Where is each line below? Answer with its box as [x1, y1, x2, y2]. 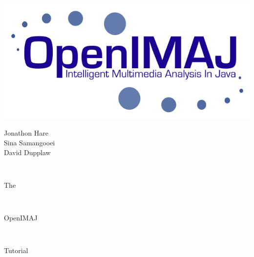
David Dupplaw [4, 147, 51, 157]
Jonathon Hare [4, 128, 48, 138]
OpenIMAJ [4, 213, 38, 223]
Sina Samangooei [4, 138, 55, 148]
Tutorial [4, 245, 28, 256]
